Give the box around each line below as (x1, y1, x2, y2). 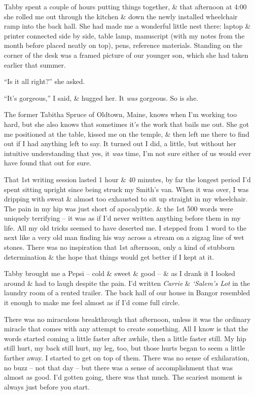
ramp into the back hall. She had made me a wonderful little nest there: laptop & (4, 21, 251, 31)
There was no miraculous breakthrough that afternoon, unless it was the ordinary (4, 314, 251, 324)
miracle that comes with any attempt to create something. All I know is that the (4, 323, 248, 334)
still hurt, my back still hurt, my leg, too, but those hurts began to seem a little (4, 343, 245, 353)
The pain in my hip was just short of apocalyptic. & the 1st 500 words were (4, 203, 233, 213)
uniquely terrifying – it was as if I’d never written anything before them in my (4, 213, 241, 223)
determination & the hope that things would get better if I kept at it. (4, 251, 215, 262)
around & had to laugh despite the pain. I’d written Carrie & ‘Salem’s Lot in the (4, 277, 250, 288)
